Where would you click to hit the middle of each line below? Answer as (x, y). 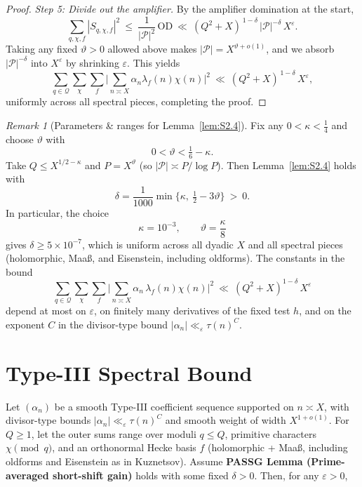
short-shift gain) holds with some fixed (141, 475)
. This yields (154, 62)
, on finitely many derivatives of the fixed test (192, 311)
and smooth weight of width (226, 420)
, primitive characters (270, 433)
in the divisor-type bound (113, 324)
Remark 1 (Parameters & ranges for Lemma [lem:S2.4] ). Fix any (145, 125)
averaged (27, 475)
